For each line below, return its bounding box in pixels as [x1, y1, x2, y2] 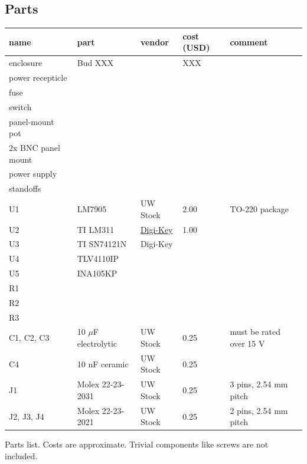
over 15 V [230, 337, 265, 350]
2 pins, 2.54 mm [230, 404, 288, 416]
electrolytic [77, 337, 117, 350]
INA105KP [77, 267, 117, 279]
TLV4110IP [77, 252, 119, 265]
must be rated [230, 325, 281, 338]
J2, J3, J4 [9, 410, 44, 422]
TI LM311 [77, 223, 115, 235]
